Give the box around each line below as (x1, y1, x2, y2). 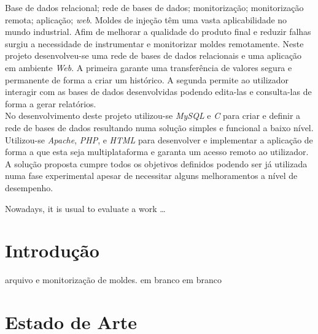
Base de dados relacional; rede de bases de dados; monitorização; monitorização (5, 1, 304, 13)
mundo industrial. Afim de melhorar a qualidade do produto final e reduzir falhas (5, 25, 311, 38)
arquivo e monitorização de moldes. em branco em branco (5, 273, 222, 286)
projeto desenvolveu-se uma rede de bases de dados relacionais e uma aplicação (5, 49, 302, 62)
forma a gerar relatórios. (5, 97, 96, 110)
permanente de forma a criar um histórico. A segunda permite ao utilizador (5, 73, 289, 86)
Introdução (5, 238, 99, 263)
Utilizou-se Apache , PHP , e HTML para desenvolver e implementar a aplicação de (5, 133, 313, 146)
